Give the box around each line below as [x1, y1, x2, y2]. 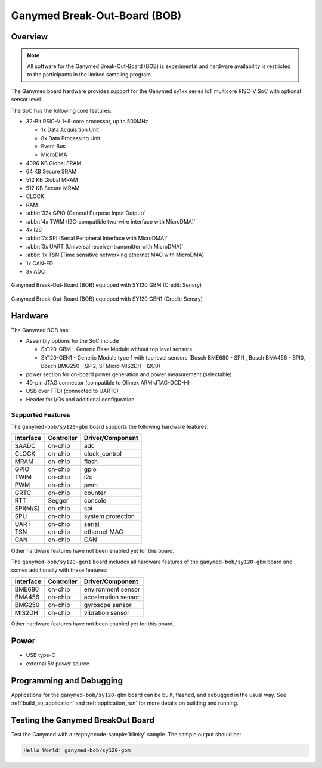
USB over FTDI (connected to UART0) [26, 388, 119, 395]
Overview [11, 32, 48, 42]
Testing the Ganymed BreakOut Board [11, 715, 155, 725]
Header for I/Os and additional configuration [26, 395, 135, 402]
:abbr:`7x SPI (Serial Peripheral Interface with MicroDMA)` [26, 234, 168, 241]
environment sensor [83, 585, 140, 593]
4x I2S [26, 226, 42, 233]
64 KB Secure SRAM [26, 168, 77, 175]
